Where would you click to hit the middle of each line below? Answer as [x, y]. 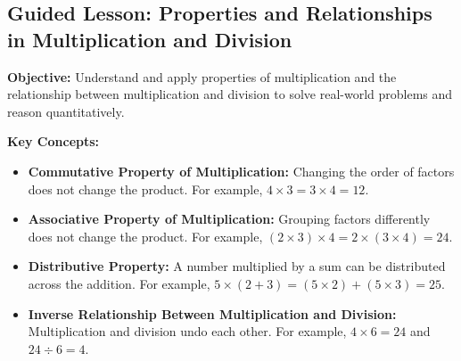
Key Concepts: [54, 141]
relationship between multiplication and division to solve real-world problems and [230, 94]
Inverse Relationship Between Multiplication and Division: [212, 313]
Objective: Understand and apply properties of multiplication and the [202, 76]
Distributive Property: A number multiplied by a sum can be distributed [237, 266]
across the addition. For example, [119, 283]
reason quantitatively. [66, 111]
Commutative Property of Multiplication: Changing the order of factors [241, 171]
